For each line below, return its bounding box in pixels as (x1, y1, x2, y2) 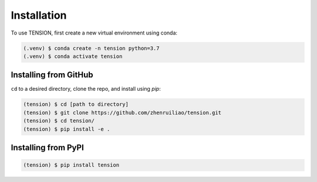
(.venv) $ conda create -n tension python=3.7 (23, 44, 160, 51)
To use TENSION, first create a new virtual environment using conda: (11, 29, 178, 36)
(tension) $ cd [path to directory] (23, 101, 129, 108)
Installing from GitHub (11, 70, 93, 80)
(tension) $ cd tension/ (23, 118, 95, 124)
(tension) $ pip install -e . (23, 126, 110, 132)
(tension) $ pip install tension (23, 162, 120, 169)
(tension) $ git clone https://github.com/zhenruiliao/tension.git (23, 109, 222, 116)
